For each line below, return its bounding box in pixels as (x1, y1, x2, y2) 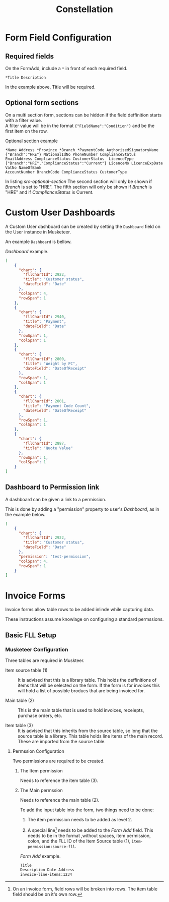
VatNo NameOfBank (5, 165, 42, 170)
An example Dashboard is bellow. (5, 238, 72, 245)
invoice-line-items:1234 (20, 872, 72, 877)
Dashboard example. (5, 248, 49, 254)
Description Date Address (20, 867, 74, 873)
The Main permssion (20, 787, 63, 793)
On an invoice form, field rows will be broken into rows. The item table (12, 886, 157, 892)
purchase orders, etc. (18, 712, 62, 718)
